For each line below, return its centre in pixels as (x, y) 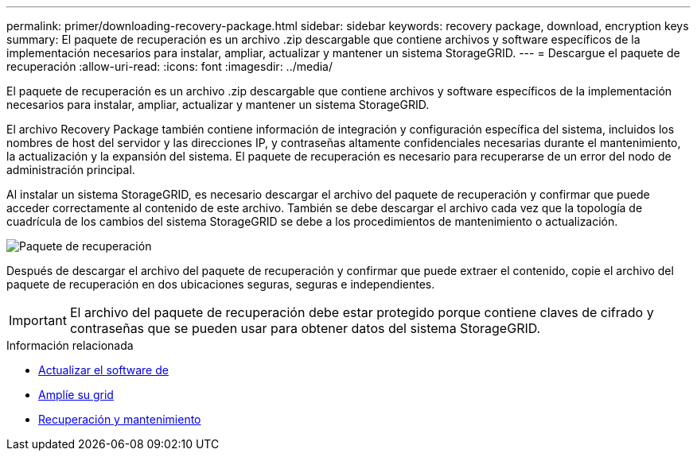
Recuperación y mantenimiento (120, 419)
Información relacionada (70, 345)
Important (38, 320)
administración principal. (71, 170)
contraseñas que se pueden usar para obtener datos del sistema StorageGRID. (305, 328)
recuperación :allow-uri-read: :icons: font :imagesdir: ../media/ (170, 66)
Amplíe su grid (76, 395)
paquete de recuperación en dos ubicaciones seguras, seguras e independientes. (221, 284)
